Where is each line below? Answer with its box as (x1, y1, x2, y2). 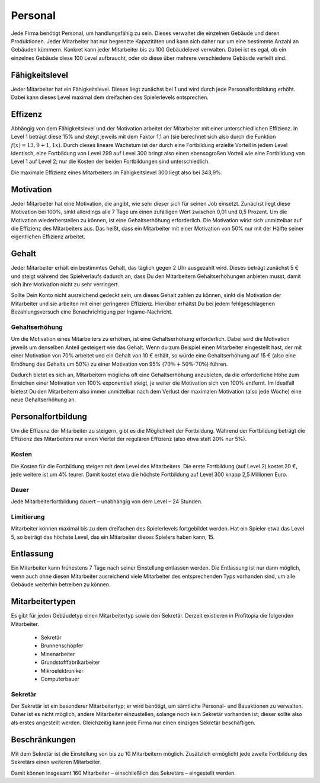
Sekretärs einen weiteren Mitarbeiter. (11, 759, 102, 766)
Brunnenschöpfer (40, 642, 84, 649)
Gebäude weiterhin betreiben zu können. (11, 581, 111, 588)
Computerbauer (40, 675, 80, 682)
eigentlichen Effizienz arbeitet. (11, 233, 86, 240)
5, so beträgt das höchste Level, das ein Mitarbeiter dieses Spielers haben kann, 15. (11, 533, 215, 541)
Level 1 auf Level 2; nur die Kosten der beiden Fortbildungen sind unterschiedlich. (11, 158, 210, 165)
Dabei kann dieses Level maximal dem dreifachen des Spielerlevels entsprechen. (11, 94, 209, 101)
